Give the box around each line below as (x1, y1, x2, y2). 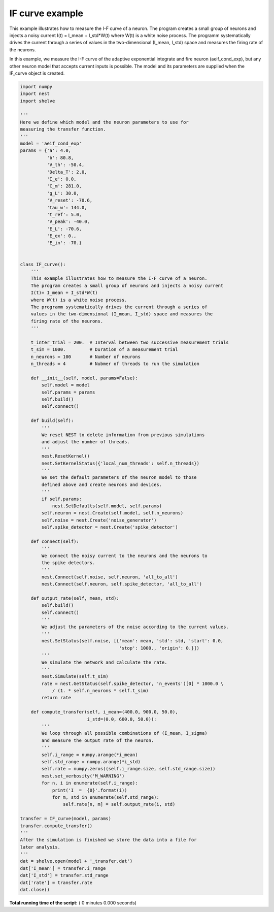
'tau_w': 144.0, (46, 205, 87, 210)
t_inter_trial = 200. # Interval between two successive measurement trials (30, 339, 229, 345)
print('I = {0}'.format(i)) (52, 787, 127, 793)
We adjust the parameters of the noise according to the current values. (41, 624, 229, 630)
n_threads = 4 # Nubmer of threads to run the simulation (30, 361, 200, 367)
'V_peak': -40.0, (46, 219, 90, 224)
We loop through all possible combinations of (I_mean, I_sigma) (41, 730, 208, 736)
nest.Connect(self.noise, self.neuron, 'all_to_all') (41, 574, 178, 580)
